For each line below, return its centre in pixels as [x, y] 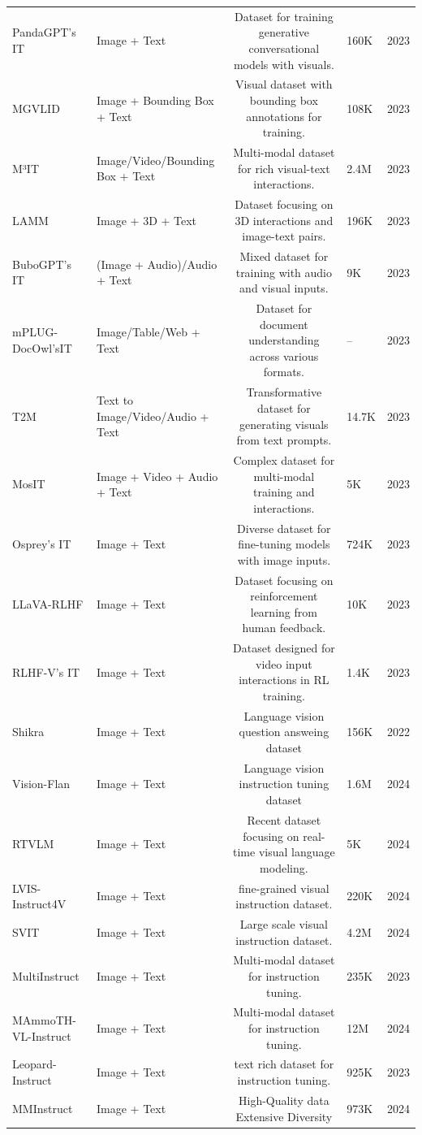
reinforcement [284, 596]
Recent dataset [284, 819]
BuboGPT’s [42, 264]
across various [284, 355]
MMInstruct [43, 1108]
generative [284, 32]
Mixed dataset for [284, 256]
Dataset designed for [284, 648]
